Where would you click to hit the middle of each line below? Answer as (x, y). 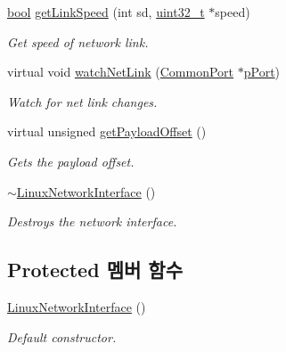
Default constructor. (62, 336)
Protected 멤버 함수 (95, 270)
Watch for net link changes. (82, 101)
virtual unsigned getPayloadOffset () (107, 131)
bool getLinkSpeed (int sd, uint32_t (106, 12)
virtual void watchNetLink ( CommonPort (121, 72)
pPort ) (262, 72)
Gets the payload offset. (71, 161)
